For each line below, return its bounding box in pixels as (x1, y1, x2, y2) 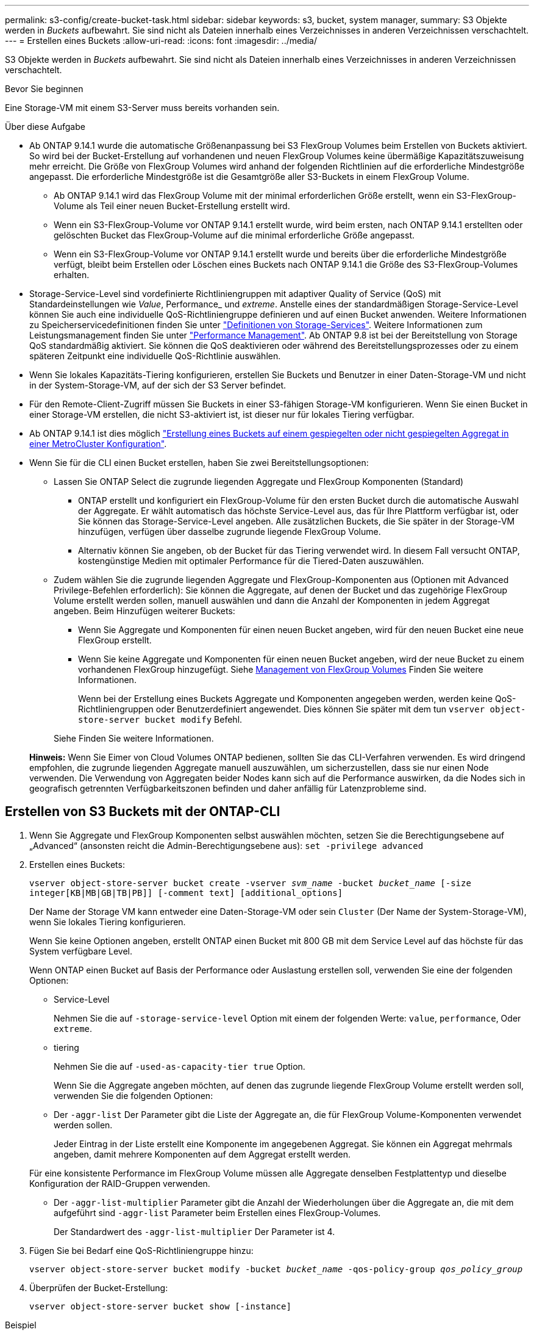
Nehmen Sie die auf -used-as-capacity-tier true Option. (54, 1061, 305, 1072)
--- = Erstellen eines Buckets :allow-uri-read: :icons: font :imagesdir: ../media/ (5, 35, 318, 46)
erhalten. (54, 270, 90, 280)
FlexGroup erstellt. (78, 635, 152, 645)
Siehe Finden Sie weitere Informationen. (54, 733, 214, 743)
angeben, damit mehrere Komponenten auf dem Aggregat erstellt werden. (54, 1148, 351, 1159)
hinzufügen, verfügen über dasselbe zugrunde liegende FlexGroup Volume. (78, 526, 381, 537)
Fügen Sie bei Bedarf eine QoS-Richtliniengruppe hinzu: (29, 1245, 254, 1256)
